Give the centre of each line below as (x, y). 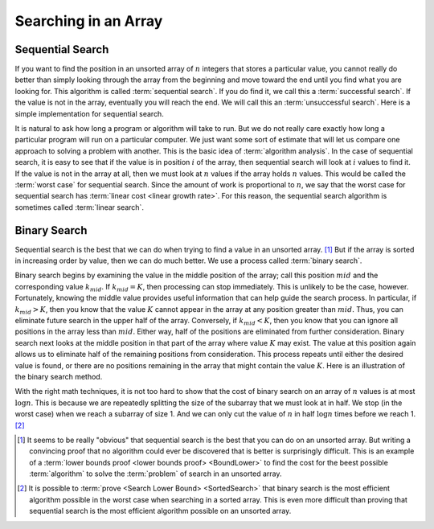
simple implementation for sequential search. (89, 113)
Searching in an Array (89, 21)
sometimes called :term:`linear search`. (80, 207)
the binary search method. (59, 376)
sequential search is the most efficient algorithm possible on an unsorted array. (160, 511)
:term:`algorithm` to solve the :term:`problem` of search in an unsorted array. (156, 474)
